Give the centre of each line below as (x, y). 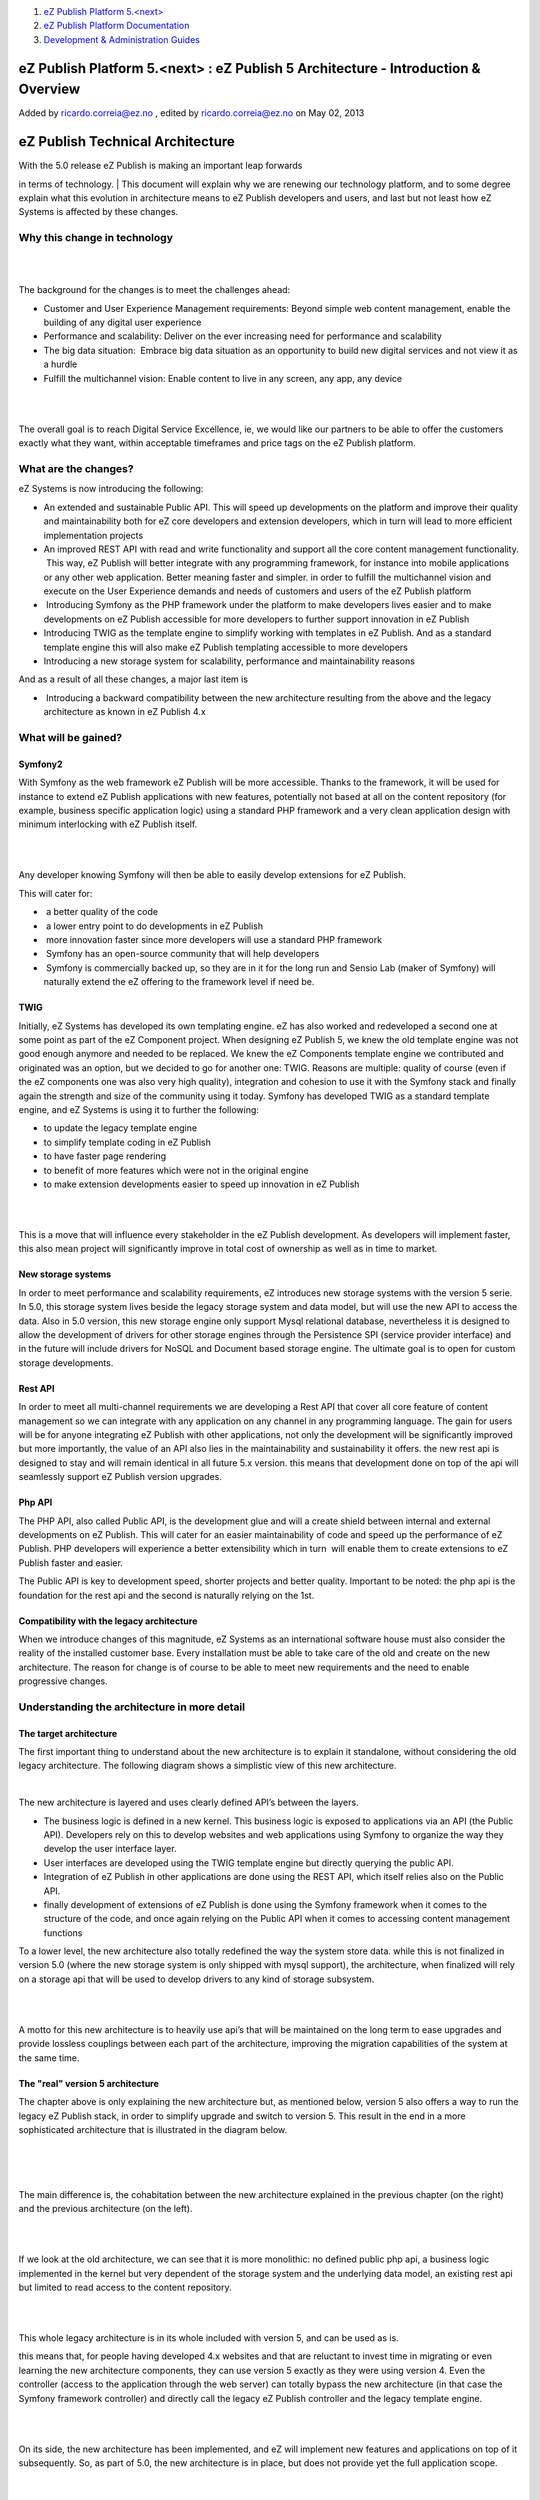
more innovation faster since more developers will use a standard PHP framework (214, 940)
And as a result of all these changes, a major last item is (133, 679)
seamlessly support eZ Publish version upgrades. (120, 1477)
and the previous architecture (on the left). (106, 2208)
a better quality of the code (102, 912)
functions (63, 1932)
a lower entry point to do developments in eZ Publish (154, 926)
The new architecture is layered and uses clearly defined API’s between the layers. (188, 1802)
